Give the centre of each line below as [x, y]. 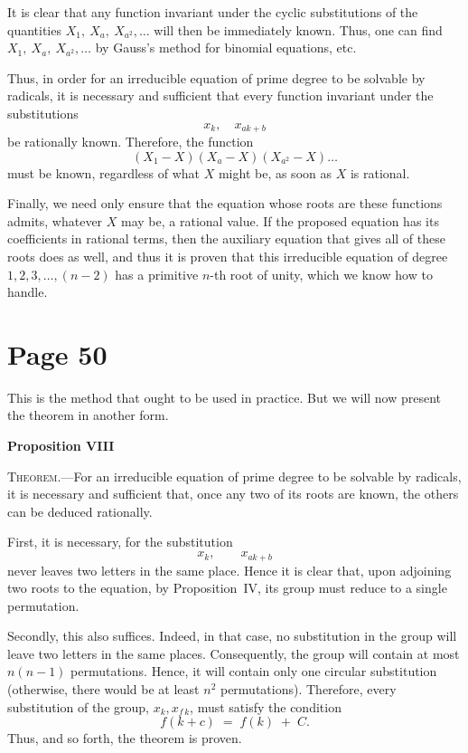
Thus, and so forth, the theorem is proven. [125, 738]
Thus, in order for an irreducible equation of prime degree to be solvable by [216, 77]
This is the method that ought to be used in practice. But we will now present [225, 397]
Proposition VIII [61, 446]
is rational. [380, 172]
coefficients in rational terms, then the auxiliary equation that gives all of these [226, 238]
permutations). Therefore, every [308, 689]
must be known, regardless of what [104, 172]
